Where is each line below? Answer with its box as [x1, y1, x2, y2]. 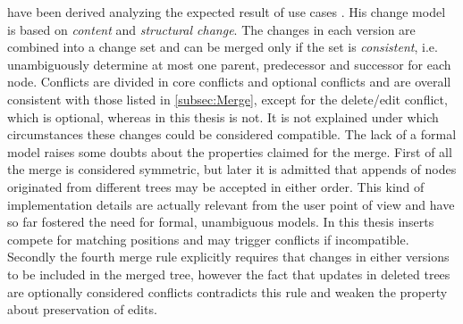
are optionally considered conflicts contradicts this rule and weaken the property [7, 282, 448, 301]
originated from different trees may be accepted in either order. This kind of [7, 177, 425, 195]
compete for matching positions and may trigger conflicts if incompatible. [7, 229, 409, 248]
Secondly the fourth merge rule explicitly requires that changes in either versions [7, 247, 450, 266]
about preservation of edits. [7, 300, 157, 319]
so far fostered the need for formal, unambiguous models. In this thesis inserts [7, 212, 434, 231]
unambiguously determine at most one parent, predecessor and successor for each [7, 54, 451, 73]
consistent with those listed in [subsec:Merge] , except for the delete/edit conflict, [7, 89, 448, 108]
